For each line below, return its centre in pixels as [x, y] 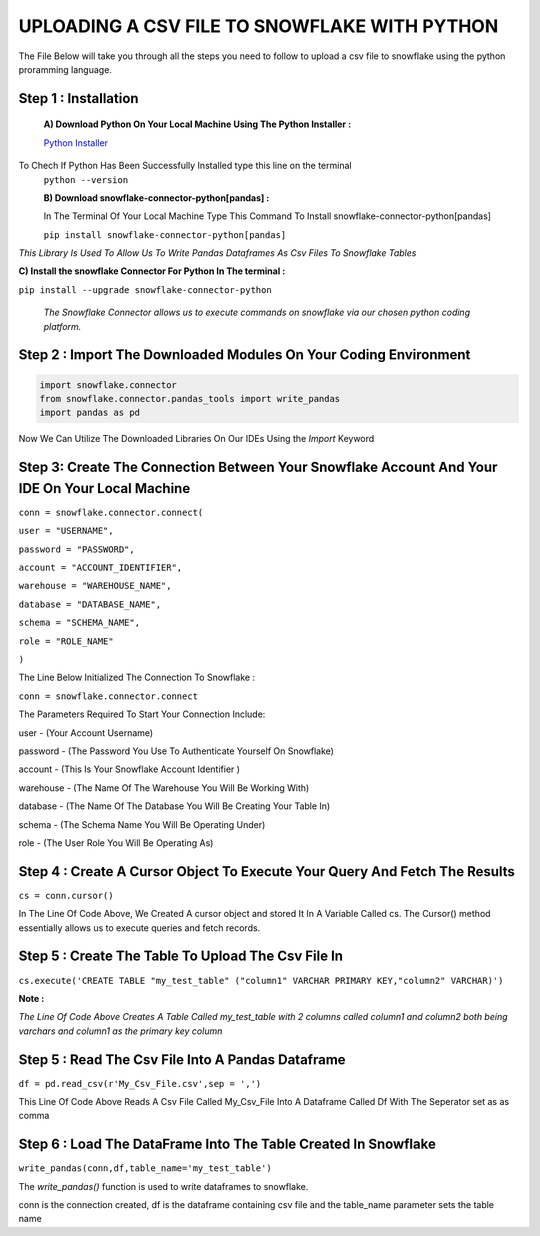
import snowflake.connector [108, 384]
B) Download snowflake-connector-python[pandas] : [156, 197]
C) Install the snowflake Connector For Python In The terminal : [152, 271]
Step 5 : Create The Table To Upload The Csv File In [181, 956]
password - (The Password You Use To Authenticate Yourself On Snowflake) [176, 751]
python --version [86, 179]
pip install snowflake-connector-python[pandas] [165, 234]
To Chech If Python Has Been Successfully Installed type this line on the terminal [185, 166]
